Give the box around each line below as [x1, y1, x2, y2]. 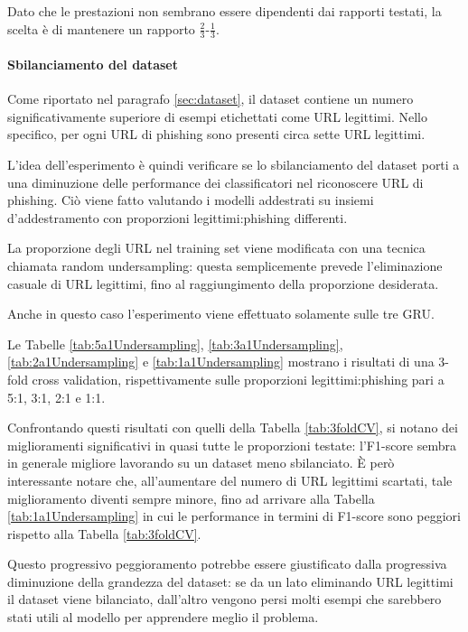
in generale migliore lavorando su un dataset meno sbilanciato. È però [7, 453, 395, 472]
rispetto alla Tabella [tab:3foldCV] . [7, 524, 201, 543]
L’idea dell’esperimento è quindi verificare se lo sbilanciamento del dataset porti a [7, 155, 460, 173]
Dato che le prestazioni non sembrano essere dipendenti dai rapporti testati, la [7, 2, 442, 20]
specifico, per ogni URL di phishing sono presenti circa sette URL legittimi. [7, 125, 426, 144]
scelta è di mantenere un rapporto [7, 19, 195, 38]
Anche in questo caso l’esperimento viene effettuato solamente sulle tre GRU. [7, 304, 435, 323]
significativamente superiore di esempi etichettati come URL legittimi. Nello [7, 107, 427, 125]
